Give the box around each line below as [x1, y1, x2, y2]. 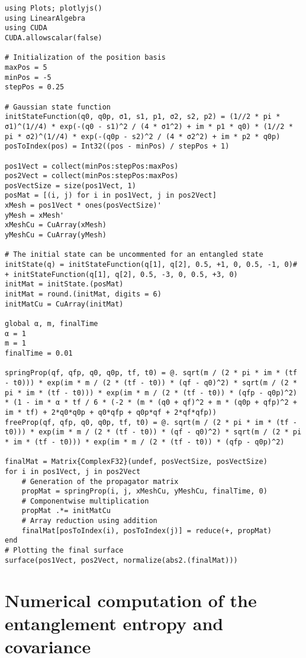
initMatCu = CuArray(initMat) [5, 299, 124, 308]
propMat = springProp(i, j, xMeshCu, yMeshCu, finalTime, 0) [21, 487, 268, 496]
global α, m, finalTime [5, 320, 98, 328]
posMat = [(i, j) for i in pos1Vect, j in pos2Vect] [5, 191, 217, 200]
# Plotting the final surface [5, 546, 124, 555]
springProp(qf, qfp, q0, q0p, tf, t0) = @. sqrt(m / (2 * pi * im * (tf [5, 369, 297, 378]
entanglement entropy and [5, 611, 224, 635]
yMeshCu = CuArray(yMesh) [5, 231, 107, 240]
